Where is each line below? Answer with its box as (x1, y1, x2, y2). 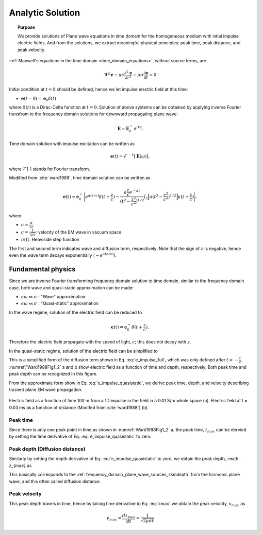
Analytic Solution (9, 7, 80, 18)
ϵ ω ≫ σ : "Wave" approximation (21, 293, 86, 299)
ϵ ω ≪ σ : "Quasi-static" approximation (21, 301, 99, 306)
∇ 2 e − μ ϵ (104, 71, 125, 78)
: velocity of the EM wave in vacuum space (35, 229, 122, 235)
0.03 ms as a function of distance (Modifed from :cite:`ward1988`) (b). (9, 404, 149, 410)
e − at (129, 188, 140, 195)
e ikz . (133, 125, 144, 131)
